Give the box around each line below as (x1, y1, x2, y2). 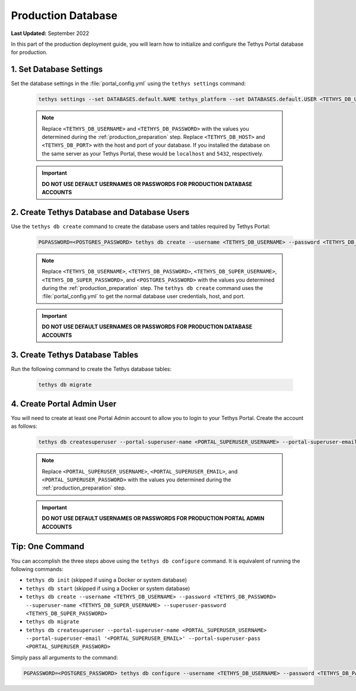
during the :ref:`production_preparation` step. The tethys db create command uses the (42, 284, 263, 291)
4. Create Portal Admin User (11, 399, 117, 409)
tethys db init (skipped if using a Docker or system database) (26, 576, 187, 583)
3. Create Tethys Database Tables (11, 350, 139, 360)
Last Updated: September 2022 (11, 30, 90, 37)
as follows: (11, 422, 38, 430)
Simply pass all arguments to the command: (11, 654, 118, 661)
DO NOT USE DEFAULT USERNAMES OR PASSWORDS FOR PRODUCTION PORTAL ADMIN (42, 515, 265, 522)
